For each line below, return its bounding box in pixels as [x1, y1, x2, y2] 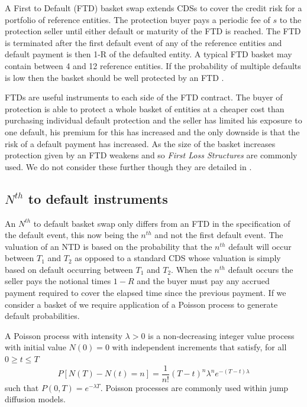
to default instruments [28, 189, 168, 207]
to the [279, 13, 302, 25]
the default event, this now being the [5, 229, 138, 241]
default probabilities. [5, 310, 80, 322]
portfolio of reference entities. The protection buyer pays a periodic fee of [5, 13, 270, 25]
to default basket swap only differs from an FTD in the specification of [33, 217, 290, 229]
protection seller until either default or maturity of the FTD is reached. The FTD [5, 25, 301, 37]
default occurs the [228, 263, 293, 275]
